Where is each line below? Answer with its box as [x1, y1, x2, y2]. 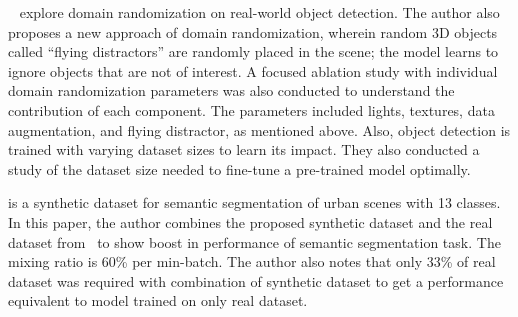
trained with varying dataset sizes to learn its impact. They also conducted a [8, 139, 480, 160]
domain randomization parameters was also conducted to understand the [8, 80, 455, 101]
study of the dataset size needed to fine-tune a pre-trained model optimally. [8, 158, 471, 179]
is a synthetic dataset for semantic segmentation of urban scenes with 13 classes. [8, 192, 501, 213]
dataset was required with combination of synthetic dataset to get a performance [8, 270, 504, 291]
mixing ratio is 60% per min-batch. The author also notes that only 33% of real [8, 251, 496, 272]
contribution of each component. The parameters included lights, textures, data [8, 99, 495, 120]
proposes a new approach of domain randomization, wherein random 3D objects [8, 21, 498, 42]
